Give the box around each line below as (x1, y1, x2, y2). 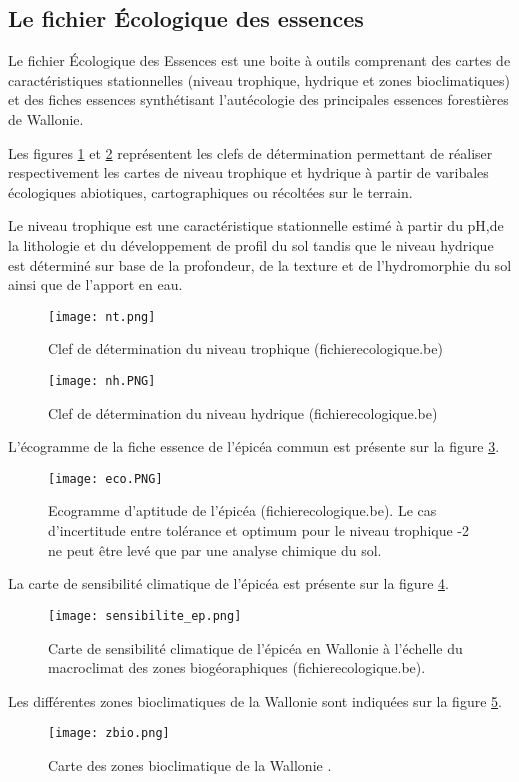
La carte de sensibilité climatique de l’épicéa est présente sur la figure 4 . (8, 573, 449, 594)
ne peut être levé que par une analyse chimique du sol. (48, 539, 382, 560)
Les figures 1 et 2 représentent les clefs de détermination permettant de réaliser (8, 142, 493, 163)
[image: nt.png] (48, 309, 156, 324)
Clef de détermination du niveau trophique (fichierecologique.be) (48, 338, 443, 359)
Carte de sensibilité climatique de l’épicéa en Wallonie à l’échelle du (48, 637, 463, 658)
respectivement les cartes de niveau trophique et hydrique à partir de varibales (8, 162, 489, 183)
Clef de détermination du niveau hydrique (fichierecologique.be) (48, 402, 438, 423)
